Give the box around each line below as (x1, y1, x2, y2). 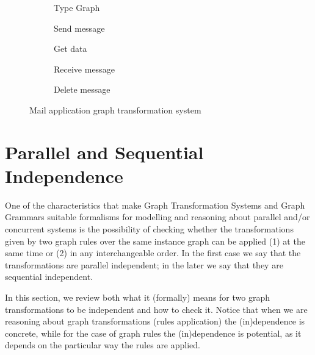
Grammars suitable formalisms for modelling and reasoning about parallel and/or (5, 210, 310, 223)
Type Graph (54, 1, 100, 13)
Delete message (54, 83, 110, 96)
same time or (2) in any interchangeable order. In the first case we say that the (5, 246, 301, 259)
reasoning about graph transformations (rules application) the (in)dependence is (5, 315, 305, 328)
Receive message (54, 62, 115, 75)
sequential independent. (5, 270, 93, 283)
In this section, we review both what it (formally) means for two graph (5, 291, 270, 304)
